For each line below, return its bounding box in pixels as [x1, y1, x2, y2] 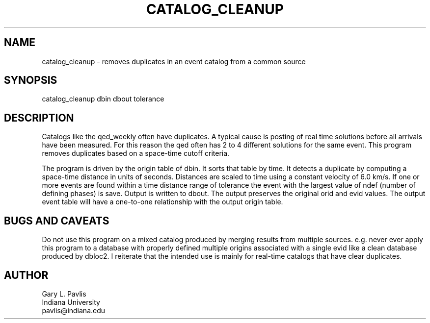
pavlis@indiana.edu [42, 306, 106, 315]
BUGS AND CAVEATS [4, 214, 109, 227]
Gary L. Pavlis [42, 289, 86, 298]
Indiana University [42, 298, 100, 306]
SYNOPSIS [4, 74, 57, 87]
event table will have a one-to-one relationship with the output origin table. [42, 198, 283, 206]
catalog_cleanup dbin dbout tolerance [42, 95, 164, 103]
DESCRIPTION [4, 111, 74, 124]
